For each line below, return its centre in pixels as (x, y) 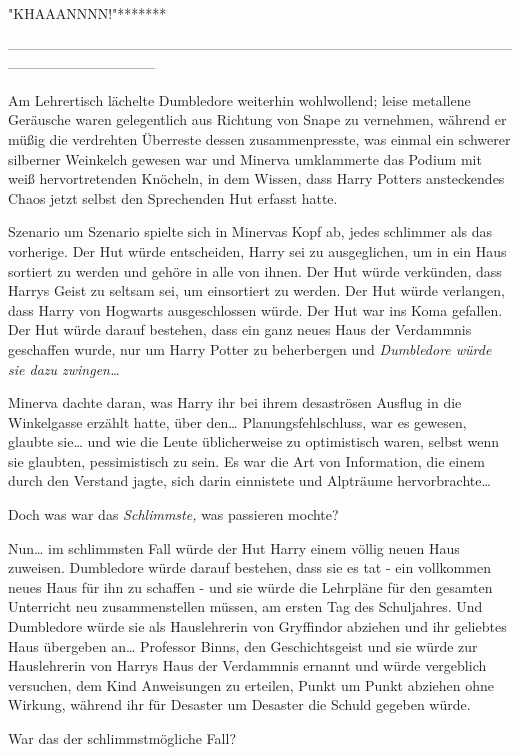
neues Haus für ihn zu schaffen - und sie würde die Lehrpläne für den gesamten (250, 586)
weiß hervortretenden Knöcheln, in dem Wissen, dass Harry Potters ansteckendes (256, 178)
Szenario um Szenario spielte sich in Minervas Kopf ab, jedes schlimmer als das (250, 231)
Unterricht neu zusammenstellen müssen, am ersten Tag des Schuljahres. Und (245, 606)
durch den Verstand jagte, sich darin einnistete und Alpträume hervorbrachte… (249, 480)
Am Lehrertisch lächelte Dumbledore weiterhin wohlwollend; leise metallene (239, 99)
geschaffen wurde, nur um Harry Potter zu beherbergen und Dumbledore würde (250, 348)
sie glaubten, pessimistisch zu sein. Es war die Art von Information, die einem (246, 460)
